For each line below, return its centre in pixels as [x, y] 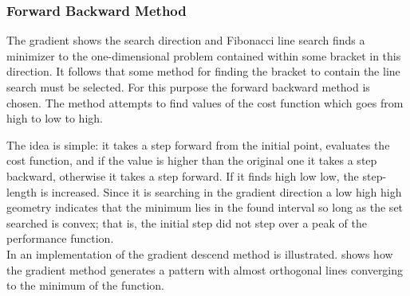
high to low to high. [55, 118]
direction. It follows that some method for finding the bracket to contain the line [203, 71]
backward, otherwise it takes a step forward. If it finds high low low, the [183, 175]
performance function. [60, 238]
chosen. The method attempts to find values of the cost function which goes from [205, 102]
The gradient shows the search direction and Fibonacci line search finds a [186, 40]
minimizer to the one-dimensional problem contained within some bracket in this [204, 55]
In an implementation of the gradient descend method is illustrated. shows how [200, 253]
